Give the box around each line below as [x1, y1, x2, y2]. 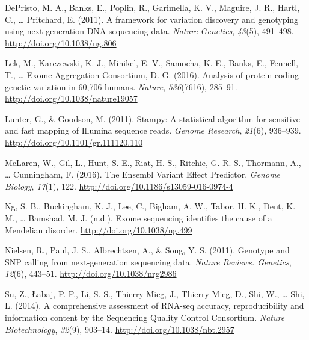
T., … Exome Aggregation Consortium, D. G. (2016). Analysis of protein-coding [5, 68, 299, 81]
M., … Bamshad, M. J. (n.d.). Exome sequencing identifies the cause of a [5, 211, 272, 224]
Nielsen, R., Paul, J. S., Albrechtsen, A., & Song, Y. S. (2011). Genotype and [5, 244, 290, 256]
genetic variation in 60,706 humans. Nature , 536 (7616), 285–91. [5, 80, 237, 93]
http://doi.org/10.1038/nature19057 [5, 92, 138, 105]
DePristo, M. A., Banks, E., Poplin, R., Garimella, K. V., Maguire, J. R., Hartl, [5, 1, 300, 13]
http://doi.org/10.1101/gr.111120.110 [5, 135, 143, 148]
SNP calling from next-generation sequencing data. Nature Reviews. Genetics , [5, 255, 292, 268]
